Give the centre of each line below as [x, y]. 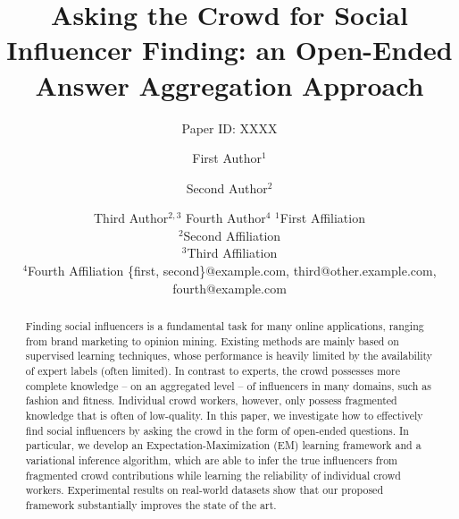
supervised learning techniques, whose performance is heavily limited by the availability [229, 356]
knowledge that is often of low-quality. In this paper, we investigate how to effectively [224, 415]
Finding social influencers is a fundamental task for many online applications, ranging [225, 326]
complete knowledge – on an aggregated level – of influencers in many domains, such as [228, 385]
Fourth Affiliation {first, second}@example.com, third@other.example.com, [232, 271]
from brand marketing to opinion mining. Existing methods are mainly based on [212, 340]
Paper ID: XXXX [229, 128]
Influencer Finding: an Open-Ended [229, 50]
